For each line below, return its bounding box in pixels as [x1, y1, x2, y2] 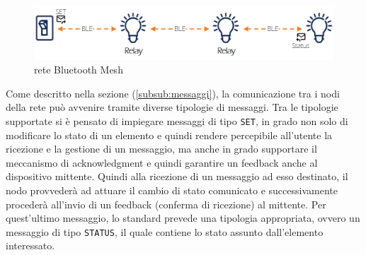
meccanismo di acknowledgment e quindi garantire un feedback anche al [6, 155, 318, 170]
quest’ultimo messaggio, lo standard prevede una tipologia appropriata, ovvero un [6, 210, 360, 225]
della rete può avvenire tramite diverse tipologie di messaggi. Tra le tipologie [6, 100, 338, 114]
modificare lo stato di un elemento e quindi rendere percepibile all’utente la [6, 127, 333, 142]
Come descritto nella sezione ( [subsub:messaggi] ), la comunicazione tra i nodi [6, 85, 340, 100]
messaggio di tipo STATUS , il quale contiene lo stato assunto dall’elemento [6, 224, 324, 239]
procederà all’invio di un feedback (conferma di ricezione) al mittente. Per [6, 196, 326, 211]
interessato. [6, 238, 55, 253]
